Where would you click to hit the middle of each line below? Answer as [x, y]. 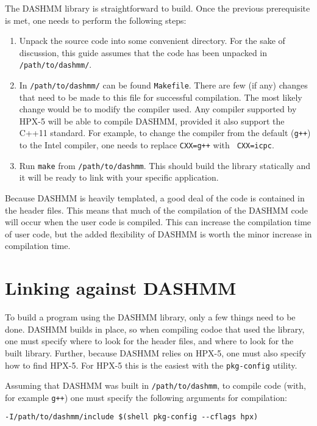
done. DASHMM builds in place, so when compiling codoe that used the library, [155, 329]
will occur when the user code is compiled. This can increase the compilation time [158, 222]
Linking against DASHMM [121, 288]
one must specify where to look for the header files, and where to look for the [149, 341]
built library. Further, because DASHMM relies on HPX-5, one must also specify [155, 352]
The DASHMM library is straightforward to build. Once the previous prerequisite [158, 8]
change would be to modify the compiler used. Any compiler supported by [158, 109]
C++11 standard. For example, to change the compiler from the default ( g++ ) [165, 133]
